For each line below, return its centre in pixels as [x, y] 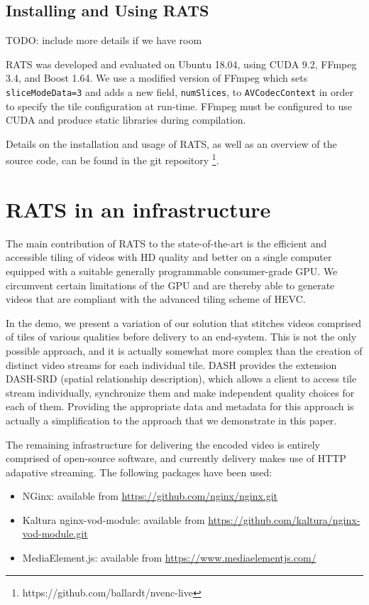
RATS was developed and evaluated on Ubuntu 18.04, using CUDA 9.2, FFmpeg [181, 64]
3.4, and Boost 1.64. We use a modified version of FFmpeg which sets [157, 78]
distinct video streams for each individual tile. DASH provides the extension [171, 364]
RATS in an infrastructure [138, 209]
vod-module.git [55, 534]
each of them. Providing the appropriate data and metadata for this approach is [180, 406]
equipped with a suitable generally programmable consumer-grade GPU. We [172, 271]
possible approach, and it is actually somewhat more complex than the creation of [184, 350]
